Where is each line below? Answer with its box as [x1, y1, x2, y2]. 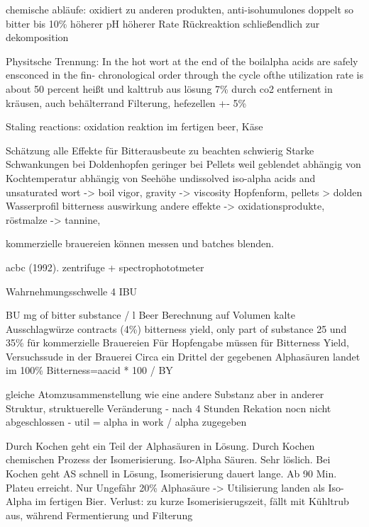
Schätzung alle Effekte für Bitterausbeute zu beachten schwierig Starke [6, 142, 314, 157]
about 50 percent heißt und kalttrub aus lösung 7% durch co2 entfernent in [6, 81, 333, 96]
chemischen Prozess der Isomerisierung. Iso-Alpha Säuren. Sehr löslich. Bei [6, 452, 331, 467]
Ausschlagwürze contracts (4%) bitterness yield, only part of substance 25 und [6, 321, 347, 336]
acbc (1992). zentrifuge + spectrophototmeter [6, 259, 204, 274]
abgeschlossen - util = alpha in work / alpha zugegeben [6, 414, 247, 429]
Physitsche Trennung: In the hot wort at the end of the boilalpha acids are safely [6, 53, 358, 68]
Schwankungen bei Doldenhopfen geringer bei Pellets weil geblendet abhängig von [6, 157, 361, 171]
